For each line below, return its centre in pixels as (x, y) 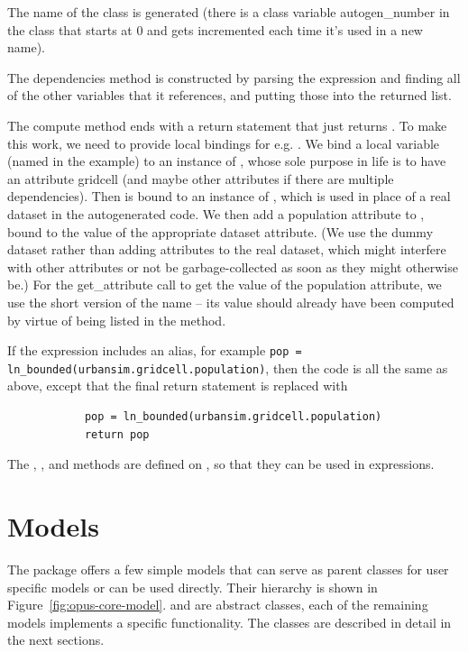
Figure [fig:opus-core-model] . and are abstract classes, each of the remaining (218, 605)
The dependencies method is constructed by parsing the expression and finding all (234, 77)
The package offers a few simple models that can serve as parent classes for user (228, 569)
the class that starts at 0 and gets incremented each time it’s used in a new (215, 29)
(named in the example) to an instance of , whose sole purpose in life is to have (227, 161)
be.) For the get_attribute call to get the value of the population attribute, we (225, 285)
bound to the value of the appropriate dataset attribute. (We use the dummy (220, 231)
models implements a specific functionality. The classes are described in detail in (229, 622)
